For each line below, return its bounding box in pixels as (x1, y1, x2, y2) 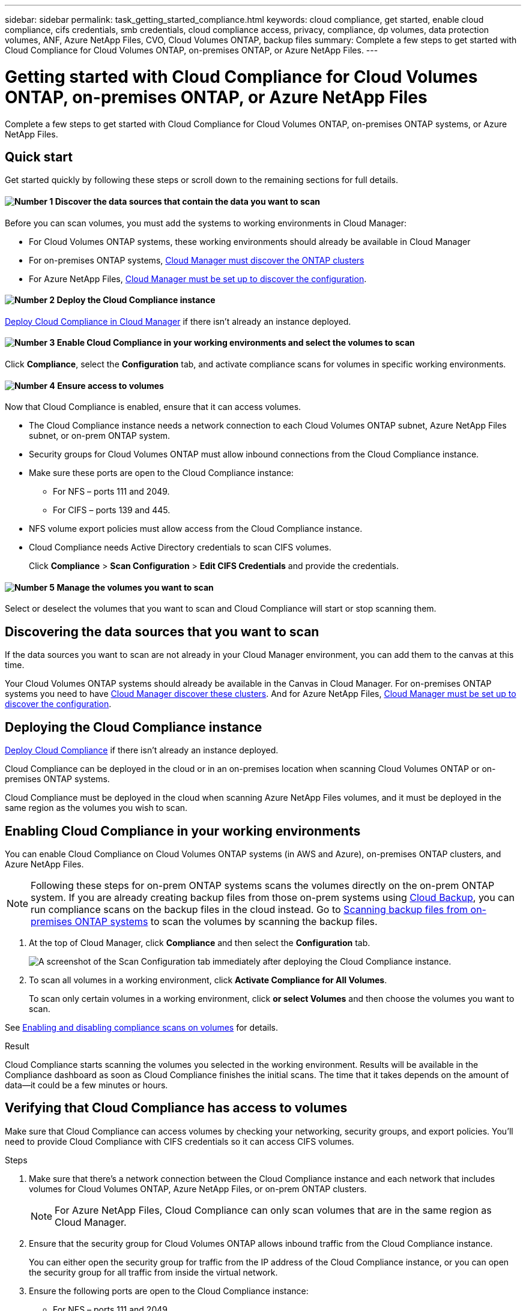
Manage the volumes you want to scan (56, 582, 214, 592)
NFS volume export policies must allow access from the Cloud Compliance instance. (29, 523, 363, 534)
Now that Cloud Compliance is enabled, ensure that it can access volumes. (5, 402, 301, 412)
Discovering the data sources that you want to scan (5, 624, 319, 639)
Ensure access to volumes (57, 380, 164, 391)
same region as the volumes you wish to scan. (5, 803, 188, 813)
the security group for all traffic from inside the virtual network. (29, 1267, 278, 1277)
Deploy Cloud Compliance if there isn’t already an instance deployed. (5, 745, 279, 756)
